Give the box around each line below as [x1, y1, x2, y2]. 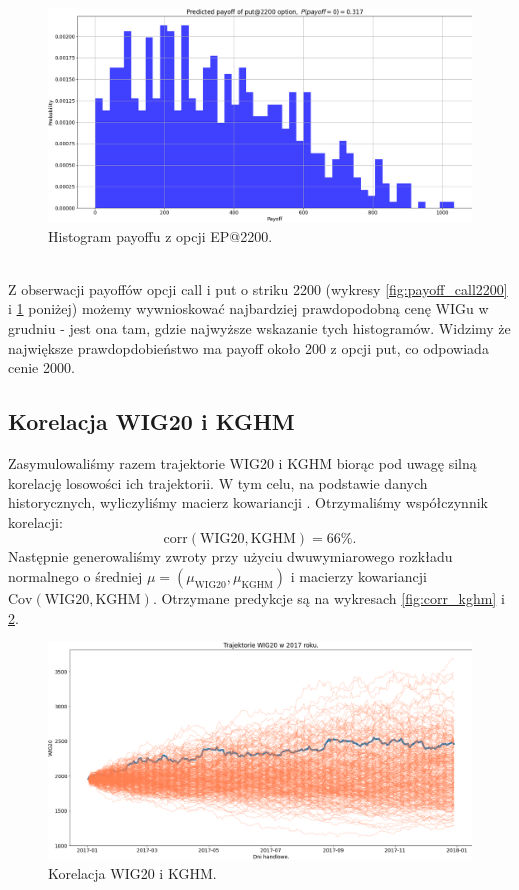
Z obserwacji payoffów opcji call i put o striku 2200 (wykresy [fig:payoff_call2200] [8, 278, 508, 299]
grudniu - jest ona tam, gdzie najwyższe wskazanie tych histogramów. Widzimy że [8, 318, 511, 339]
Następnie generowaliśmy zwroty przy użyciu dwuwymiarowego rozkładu [8, 546, 453, 567]
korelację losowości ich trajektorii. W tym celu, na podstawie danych [8, 472, 428, 493]
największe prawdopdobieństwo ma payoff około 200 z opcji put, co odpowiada [8, 337, 489, 358]
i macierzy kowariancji [290, 565, 427, 586]
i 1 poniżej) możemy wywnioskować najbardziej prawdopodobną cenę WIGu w [8, 298, 489, 319]
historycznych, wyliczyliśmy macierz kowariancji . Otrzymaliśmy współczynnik [8, 492, 488, 513]
